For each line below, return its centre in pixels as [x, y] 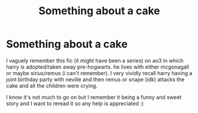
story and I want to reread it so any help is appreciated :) [75, 103]
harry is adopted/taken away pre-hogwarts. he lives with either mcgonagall [98, 67]
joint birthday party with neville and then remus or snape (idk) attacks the [95, 79]
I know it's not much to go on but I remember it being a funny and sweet [94, 97]
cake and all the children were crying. [52, 85]
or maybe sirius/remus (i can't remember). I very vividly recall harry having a [99, 73]
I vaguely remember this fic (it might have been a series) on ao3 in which [95, 60]
